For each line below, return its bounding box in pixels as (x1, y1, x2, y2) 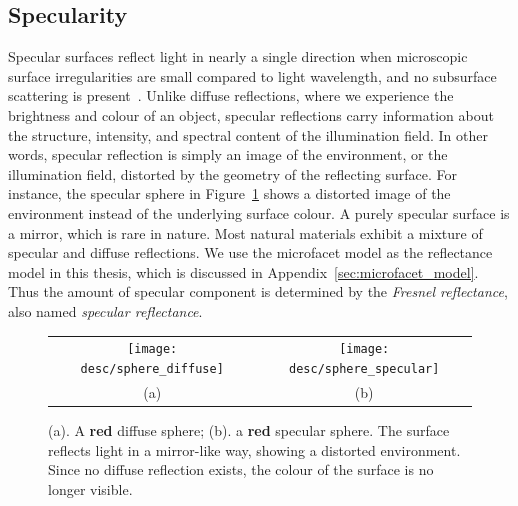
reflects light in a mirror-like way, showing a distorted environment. (48, 439, 461, 460)
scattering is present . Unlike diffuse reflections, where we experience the (8, 85, 454, 106)
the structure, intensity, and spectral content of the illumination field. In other (8, 124, 488, 145)
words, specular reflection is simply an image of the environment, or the (8, 144, 448, 165)
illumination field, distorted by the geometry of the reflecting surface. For (8, 163, 457, 184)
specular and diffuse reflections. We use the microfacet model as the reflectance (8, 242, 493, 263)
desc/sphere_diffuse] (80, 361, 224, 376)
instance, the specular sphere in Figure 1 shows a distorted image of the (8, 183, 451, 204)
